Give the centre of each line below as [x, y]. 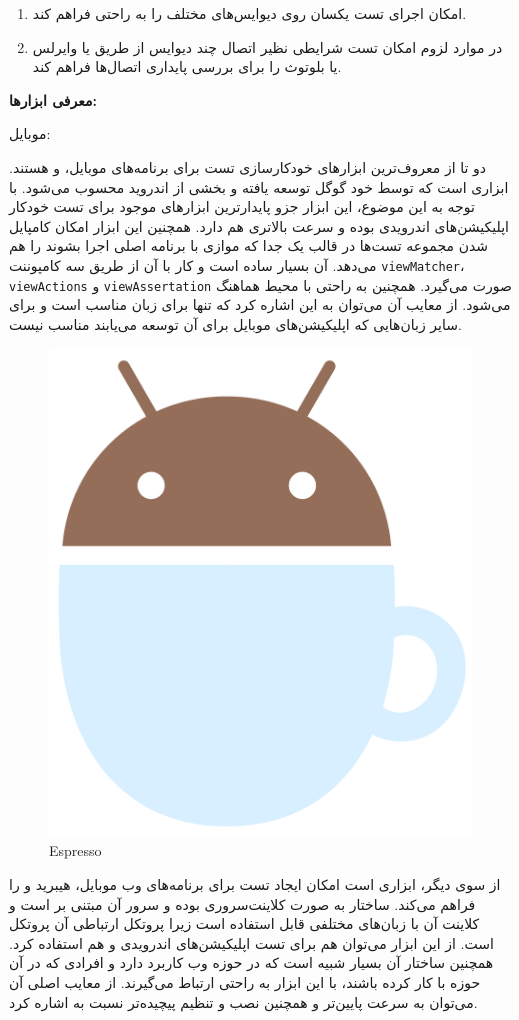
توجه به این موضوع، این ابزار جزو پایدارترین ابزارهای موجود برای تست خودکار [242, 206]
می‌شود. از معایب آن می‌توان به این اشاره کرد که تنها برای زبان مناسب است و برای [260, 304]
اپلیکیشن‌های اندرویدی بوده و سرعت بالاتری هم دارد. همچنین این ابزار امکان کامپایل [259, 225]
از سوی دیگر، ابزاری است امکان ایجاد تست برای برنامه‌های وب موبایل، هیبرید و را [255, 884]
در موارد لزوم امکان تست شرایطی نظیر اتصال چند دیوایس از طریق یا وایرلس [267, 46]
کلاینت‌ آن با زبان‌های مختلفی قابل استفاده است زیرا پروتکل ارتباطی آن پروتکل [244, 923]
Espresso [75, 850]
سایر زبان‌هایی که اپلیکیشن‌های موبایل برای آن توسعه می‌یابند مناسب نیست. [235, 323]
